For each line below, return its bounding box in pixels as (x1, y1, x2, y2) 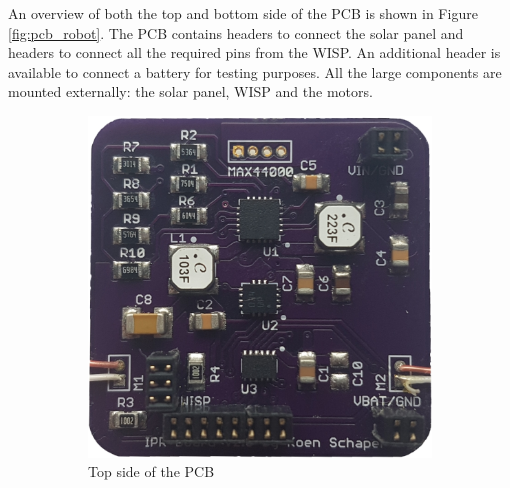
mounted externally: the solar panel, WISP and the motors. (8, 81, 373, 102)
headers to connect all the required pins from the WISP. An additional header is (8, 42, 501, 63)
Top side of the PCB (88, 461, 215, 482)
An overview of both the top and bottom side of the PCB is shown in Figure (8, 3, 478, 23)
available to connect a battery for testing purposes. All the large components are (8, 61, 502, 82)
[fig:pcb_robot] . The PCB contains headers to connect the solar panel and (8, 22, 464, 43)
